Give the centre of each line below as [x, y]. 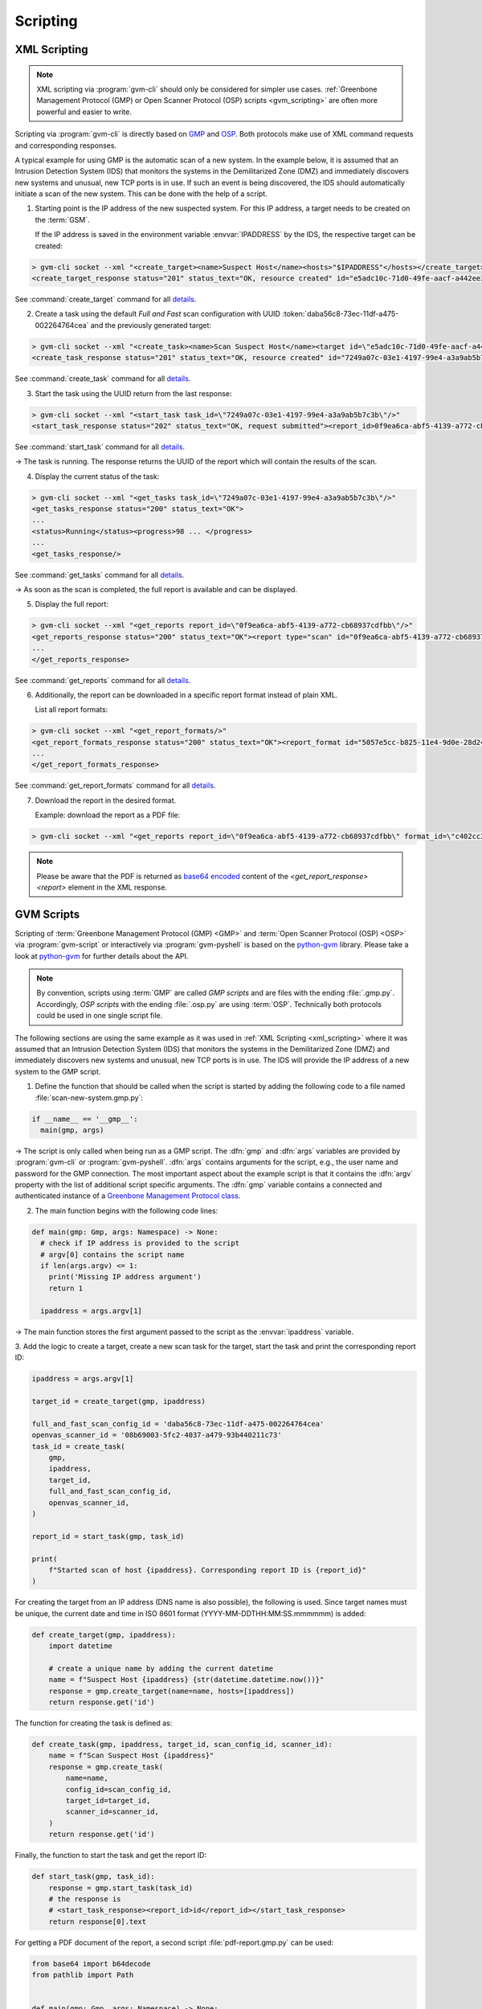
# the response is [85, 1899]
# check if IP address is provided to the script [140, 1243]
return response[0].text [98, 1921]
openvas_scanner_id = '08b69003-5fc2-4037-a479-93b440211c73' [157, 1435]
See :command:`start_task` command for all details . [100, 447]
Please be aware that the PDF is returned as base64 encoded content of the [163, 876]
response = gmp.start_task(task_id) [120, 1888]
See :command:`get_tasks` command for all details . [100, 575]
